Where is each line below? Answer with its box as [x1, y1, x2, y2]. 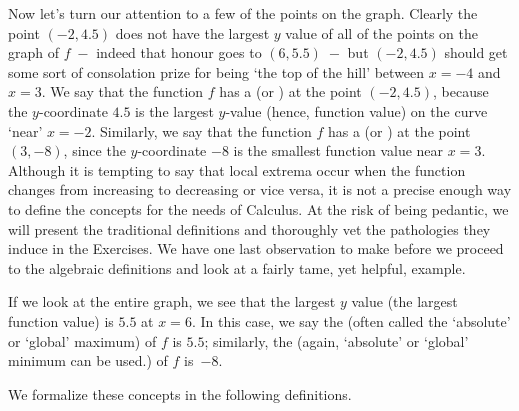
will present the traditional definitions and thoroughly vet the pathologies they [8, 218, 491, 239]
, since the [63, 140, 126, 161]
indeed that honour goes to [96, 42, 262, 63]
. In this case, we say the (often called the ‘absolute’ [191, 310, 511, 331]
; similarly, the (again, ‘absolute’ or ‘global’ [204, 330, 469, 351]
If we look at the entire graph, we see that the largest [8, 291, 336, 312]
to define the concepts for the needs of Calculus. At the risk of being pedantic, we [8, 198, 509, 219]
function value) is [8, 310, 114, 331]
